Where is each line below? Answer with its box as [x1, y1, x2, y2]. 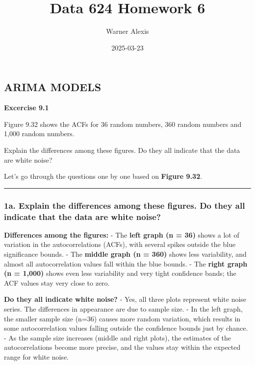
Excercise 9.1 [4, 102, 49, 113]
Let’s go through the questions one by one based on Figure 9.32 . [4, 171, 203, 181]
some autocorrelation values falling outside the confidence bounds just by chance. [4, 323, 248, 333]
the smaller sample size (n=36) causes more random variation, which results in [4, 313, 241, 323]
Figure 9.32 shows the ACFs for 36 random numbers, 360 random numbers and [4, 119, 242, 129]
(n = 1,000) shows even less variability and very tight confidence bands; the [4, 268, 236, 278]
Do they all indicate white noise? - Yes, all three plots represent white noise [4, 294, 247, 304]
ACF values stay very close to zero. [4, 277, 110, 288]
